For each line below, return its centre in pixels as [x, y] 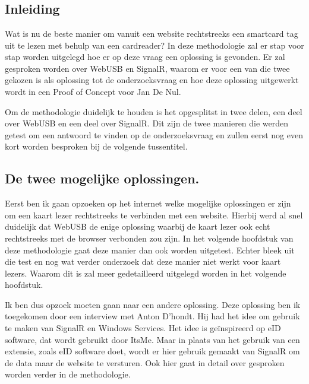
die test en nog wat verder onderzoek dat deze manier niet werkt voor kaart [143, 261]
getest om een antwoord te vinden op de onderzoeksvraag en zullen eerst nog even [154, 134]
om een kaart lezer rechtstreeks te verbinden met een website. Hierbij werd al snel [154, 215]
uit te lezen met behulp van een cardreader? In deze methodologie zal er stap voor [154, 45]
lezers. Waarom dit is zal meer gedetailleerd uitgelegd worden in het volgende [146, 273]
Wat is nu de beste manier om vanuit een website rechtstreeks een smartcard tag [152, 33]
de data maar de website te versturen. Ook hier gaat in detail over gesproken [145, 362]
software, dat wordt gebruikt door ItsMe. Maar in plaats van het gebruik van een [152, 339]
